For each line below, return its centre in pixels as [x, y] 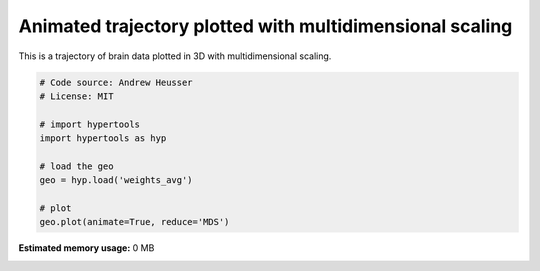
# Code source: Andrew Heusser [116, 82]
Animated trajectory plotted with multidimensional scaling [265, 26]
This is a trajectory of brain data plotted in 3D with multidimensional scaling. [175, 56]
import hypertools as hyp [103, 138]
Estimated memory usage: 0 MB [86, 248]
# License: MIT [76, 96]
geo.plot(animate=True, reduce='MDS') [134, 222]
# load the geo [76, 166]
